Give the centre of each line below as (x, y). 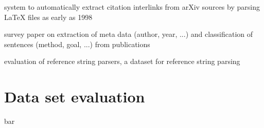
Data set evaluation (75, 97)
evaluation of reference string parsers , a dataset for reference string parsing (122, 61)
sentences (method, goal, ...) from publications (77, 44)
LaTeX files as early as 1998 (48, 17)
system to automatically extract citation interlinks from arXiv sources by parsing (132, 7)
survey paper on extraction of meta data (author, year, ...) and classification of (129, 34)
